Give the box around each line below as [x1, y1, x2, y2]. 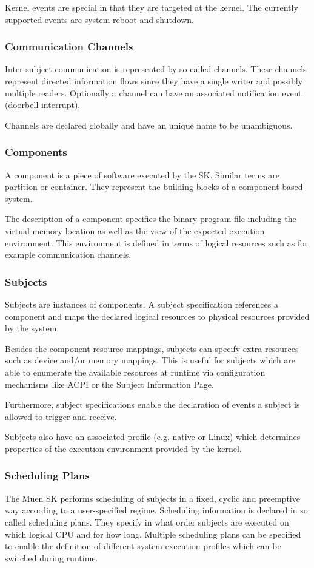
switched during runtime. [5, 551, 98, 564]
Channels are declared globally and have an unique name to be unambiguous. [5, 118, 293, 131]
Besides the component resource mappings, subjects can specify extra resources [5, 342, 299, 354]
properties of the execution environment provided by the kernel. [5, 442, 242, 455]
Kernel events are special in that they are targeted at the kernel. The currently [5, 1, 298, 13]
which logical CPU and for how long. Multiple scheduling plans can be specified [5, 527, 301, 540]
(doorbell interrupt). [5, 98, 81, 111]
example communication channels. [5, 248, 132, 261]
